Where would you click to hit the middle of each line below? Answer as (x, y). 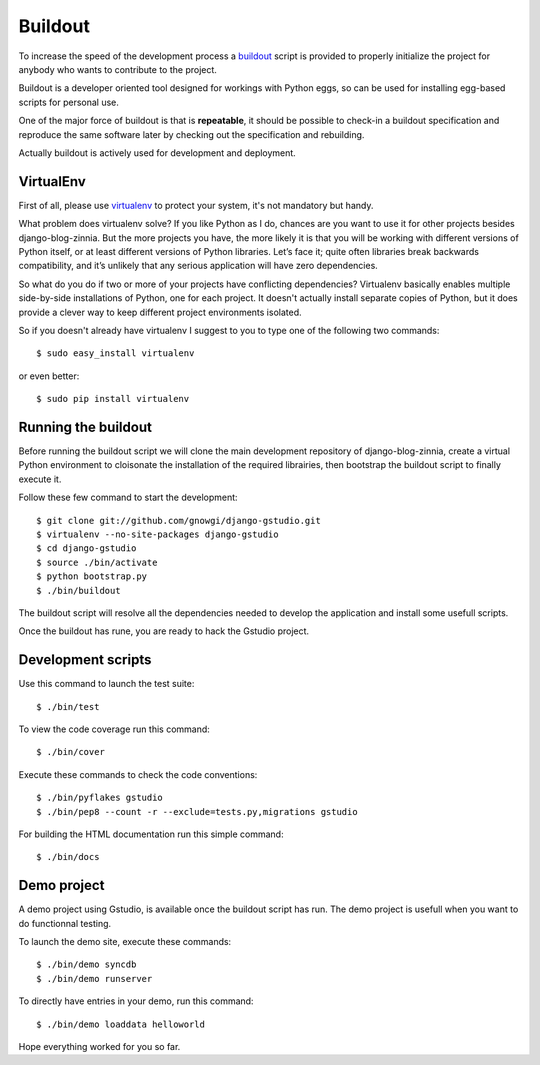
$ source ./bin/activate (97, 562)
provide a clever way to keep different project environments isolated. (160, 312)
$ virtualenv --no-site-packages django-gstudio (157, 534)
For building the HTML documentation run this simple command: (151, 834)
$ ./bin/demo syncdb (86, 964)
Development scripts (85, 660)
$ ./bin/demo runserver (94, 978)
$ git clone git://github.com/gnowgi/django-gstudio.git (179, 520)
